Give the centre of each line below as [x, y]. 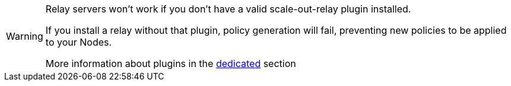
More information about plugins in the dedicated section [171, 63]
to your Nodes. [79, 42]
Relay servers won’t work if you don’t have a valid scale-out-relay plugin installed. [228, 9]
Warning [25, 36]
